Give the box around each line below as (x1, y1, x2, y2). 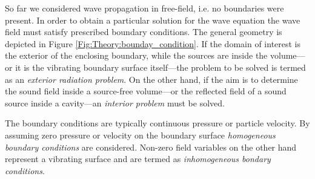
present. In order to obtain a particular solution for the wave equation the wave (5, 13, 300, 26)
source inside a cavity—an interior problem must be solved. (5, 96, 225, 109)
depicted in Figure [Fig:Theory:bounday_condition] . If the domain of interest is (5, 37, 301, 50)
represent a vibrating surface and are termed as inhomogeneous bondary (5, 152, 271, 165)
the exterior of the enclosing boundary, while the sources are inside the (5, 49, 268, 62)
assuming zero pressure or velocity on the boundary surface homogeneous (5, 128, 276, 141)
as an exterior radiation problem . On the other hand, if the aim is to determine (5, 73, 298, 85)
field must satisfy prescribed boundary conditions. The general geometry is (5, 25, 282, 38)
